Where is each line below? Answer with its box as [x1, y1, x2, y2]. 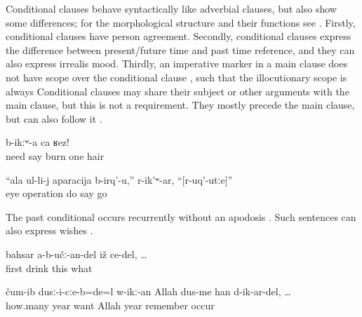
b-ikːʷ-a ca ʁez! [6, 135, 69, 149]
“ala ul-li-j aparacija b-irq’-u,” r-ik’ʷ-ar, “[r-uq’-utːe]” [6, 172, 233, 187]
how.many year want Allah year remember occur [6, 297, 215, 312]
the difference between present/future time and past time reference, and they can [6, 42, 355, 57]
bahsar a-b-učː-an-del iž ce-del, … [6, 246, 147, 261]
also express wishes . [6, 223, 93, 238]
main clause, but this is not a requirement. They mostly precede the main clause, [6, 97, 355, 112]
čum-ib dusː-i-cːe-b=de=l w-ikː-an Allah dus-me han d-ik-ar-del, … [6, 284, 291, 299]
